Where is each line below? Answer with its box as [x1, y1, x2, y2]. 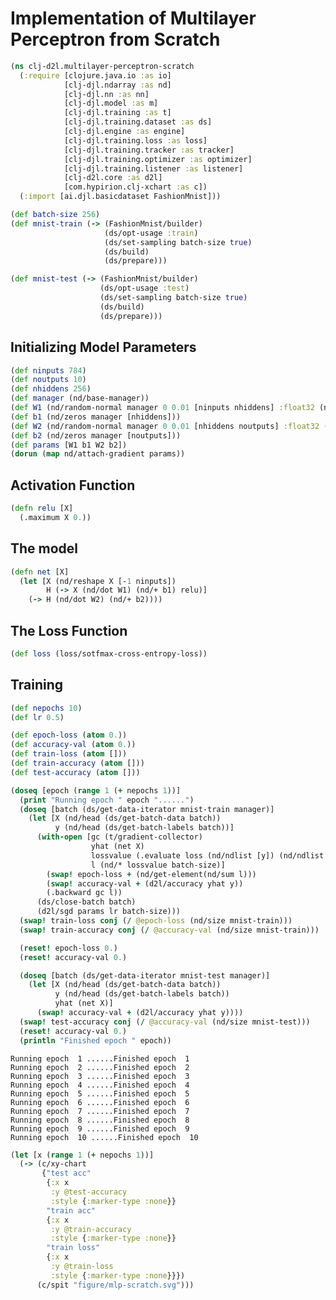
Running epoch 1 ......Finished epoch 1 [10, 1053, 190, 1064]
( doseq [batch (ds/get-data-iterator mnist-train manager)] [19, 804, 275, 814]
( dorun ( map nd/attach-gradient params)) [10, 449, 186, 459]
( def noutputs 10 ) [10, 375, 87, 385]
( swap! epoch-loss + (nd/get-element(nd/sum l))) [46, 869, 257, 879]
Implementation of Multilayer [10, 7, 257, 30]
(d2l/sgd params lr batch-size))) [36, 907, 182, 917]
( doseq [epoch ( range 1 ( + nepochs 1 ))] [10, 785, 182, 796]
